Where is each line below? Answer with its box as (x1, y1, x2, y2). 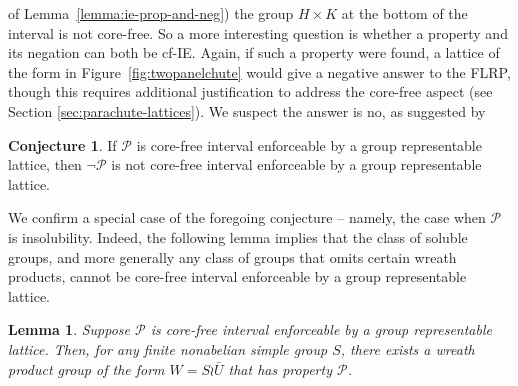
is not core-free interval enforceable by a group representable (111, 154, 482, 175)
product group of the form (8, 358, 165, 379)
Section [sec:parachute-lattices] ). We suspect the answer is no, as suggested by (8, 100, 486, 121)
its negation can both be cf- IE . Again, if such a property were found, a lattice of (8, 42, 500, 63)
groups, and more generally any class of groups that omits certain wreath (8, 246, 457, 267)
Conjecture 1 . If (8, 134, 117, 155)
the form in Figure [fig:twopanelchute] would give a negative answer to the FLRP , (8, 61, 511, 82)
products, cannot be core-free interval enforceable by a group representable (8, 266, 467, 287)
